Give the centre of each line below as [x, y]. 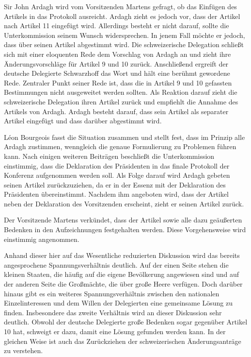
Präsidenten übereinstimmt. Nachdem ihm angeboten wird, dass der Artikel [116, 194]
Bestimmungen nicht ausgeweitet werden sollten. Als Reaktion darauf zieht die [121, 92]
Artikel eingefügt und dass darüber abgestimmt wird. [83, 121]
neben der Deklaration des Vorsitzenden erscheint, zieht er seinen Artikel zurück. [124, 203]
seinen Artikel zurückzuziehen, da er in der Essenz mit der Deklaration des [115, 184]
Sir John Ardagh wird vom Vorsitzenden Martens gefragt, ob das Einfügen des [120, 6]
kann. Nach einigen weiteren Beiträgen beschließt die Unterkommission [109, 156]
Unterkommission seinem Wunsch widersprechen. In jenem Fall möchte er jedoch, [125, 35]
